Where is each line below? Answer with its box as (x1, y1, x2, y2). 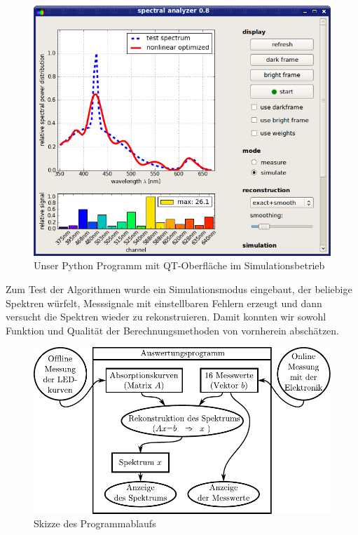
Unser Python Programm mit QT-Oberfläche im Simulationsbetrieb (34, 258, 325, 273)
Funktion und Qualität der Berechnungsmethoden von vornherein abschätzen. (6, 323, 339, 337)
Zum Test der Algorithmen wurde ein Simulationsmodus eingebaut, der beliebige (6, 282, 352, 297)
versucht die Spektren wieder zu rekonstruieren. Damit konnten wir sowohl (6, 309, 326, 324)
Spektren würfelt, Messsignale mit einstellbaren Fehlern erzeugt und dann (6, 295, 322, 310)
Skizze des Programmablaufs (34, 516, 156, 531)
